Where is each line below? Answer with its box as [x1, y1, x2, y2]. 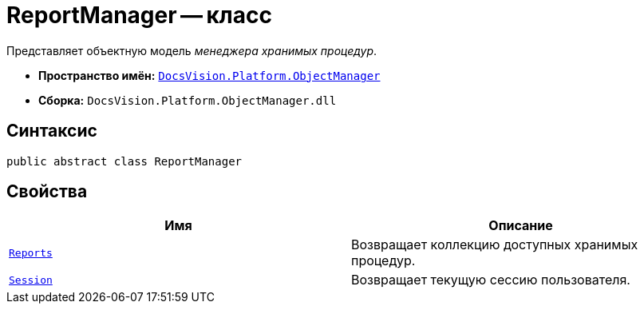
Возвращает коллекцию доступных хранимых [351, 236, 638, 253]
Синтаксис [6, 121, 97, 141]
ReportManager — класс [6, 2, 272, 29]
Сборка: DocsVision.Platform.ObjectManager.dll [38, 93, 337, 107]
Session [9, 273, 53, 286]
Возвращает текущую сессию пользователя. [351, 272, 630, 288]
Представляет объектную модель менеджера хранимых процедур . [6, 43, 377, 58]
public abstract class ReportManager [6, 154, 243, 168]
